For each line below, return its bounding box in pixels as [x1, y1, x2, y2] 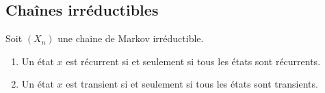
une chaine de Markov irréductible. [57, 31, 204, 45]
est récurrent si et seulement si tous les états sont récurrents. [66, 54, 321, 68]
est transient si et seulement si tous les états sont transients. [66, 77, 318, 91]
